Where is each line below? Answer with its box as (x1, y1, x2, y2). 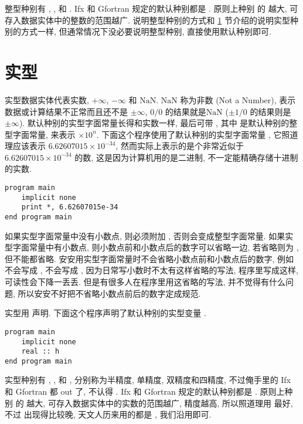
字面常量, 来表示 (12, 128, 76, 140)
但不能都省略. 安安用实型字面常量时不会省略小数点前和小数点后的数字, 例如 (5, 252, 294, 264)
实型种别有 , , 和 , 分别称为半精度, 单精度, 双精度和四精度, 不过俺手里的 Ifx (5, 374, 291, 386)
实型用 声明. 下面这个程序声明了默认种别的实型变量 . (5, 307, 206, 319)
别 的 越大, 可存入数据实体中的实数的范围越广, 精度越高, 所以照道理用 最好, (5, 396, 293, 409)
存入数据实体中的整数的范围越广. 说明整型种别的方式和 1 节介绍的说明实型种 (5, 13, 298, 26)
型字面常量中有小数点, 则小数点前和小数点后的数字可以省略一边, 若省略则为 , (5, 241, 299, 253)
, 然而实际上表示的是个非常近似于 (115, 140, 244, 152)
